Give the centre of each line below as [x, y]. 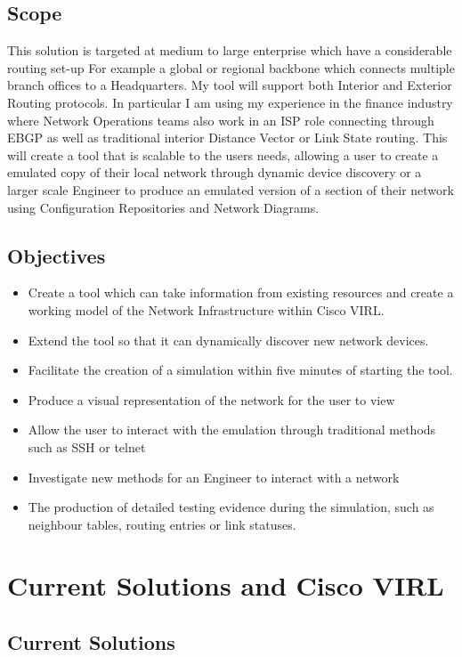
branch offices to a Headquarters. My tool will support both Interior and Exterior [230, 85]
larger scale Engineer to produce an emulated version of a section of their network [231, 189]
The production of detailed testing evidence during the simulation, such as [231, 507]
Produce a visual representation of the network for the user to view [211, 399]
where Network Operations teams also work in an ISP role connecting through [221, 120]
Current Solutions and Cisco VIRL [226, 585]
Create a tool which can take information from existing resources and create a [241, 292]
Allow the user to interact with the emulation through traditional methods [232, 430]
